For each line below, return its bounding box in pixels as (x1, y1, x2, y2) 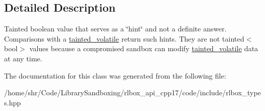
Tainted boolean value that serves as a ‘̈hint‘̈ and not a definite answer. (4, 23, 227, 34)
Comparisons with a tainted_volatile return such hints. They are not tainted (4, 33, 245, 44)
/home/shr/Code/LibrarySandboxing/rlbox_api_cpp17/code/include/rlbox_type (4, 87, 261, 98)
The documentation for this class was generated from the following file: (4, 70, 226, 81)
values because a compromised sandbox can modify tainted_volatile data (29, 43, 258, 54)
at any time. (4, 53, 42, 63)
